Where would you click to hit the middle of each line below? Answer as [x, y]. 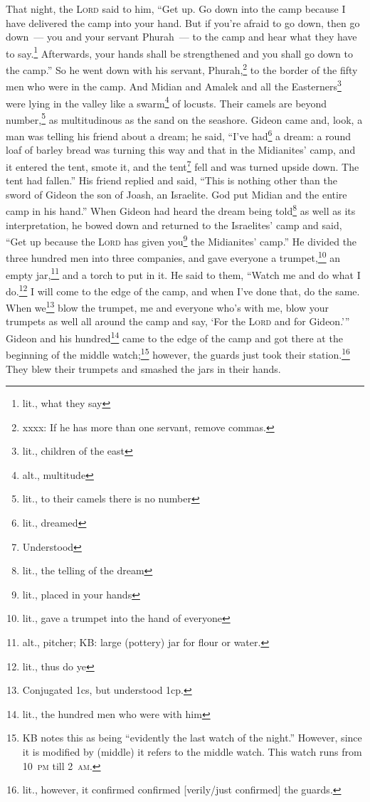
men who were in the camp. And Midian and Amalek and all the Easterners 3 [174, 85]
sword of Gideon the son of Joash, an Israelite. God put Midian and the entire [176, 194]
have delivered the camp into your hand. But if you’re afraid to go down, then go [183, 22]
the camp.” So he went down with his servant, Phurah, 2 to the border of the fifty [182, 69]
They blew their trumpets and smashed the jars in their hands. [143, 368]
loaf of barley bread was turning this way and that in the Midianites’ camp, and [181, 150]
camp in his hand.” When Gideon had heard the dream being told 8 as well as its [181, 210]
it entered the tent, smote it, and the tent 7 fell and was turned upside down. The [183, 165]
